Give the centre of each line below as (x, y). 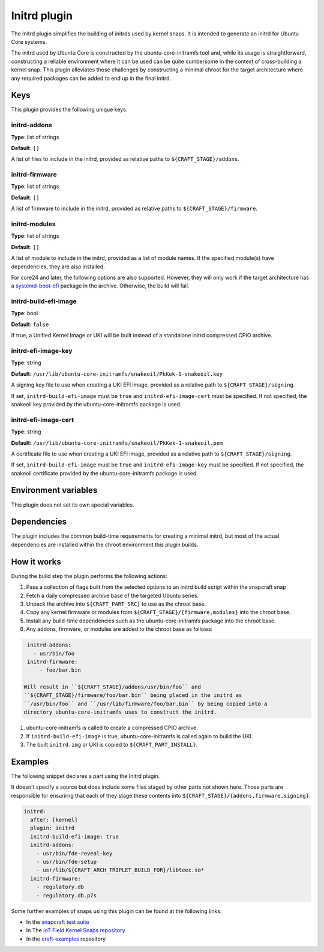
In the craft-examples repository (66, 939)
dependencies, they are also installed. (58, 267)
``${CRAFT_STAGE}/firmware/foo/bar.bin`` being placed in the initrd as (133, 695)
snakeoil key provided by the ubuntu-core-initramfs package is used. (96, 404)
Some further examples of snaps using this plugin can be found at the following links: (116, 911)
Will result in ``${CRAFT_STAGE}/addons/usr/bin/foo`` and (112, 687)
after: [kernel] (54, 820)
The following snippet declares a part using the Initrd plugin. (85, 776)
